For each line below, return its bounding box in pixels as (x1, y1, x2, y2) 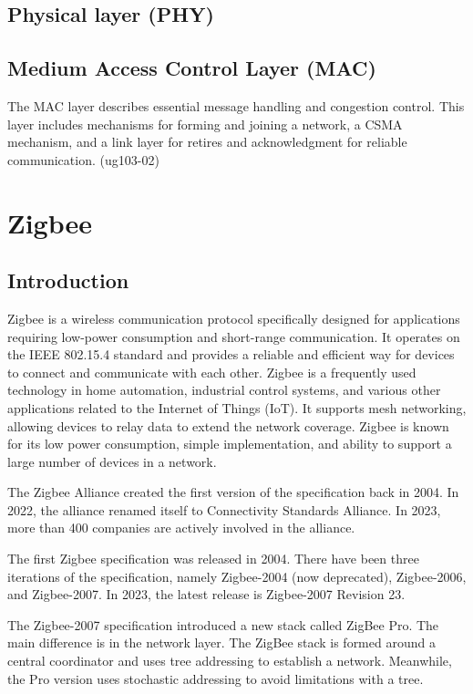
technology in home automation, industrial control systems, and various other (7, 380, 441, 399)
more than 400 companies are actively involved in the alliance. (7, 518, 355, 537)
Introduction (7, 266, 129, 295)
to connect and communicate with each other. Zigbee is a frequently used (7, 362, 416, 381)
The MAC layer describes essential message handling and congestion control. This (7, 96, 465, 115)
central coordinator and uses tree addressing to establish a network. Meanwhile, (7, 651, 452, 670)
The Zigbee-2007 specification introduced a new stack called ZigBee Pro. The (7, 615, 439, 634)
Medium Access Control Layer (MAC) (7, 54, 376, 82)
